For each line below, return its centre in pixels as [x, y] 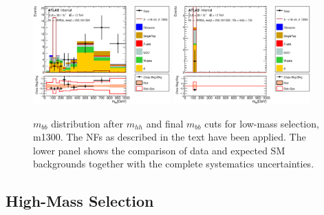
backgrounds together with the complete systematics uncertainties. [174, 164]
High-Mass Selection [80, 201]
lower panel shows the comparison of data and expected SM [159, 150]
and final [165, 123]
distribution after [87, 123]
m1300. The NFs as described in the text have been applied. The [170, 137]
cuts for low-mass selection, [262, 123]
